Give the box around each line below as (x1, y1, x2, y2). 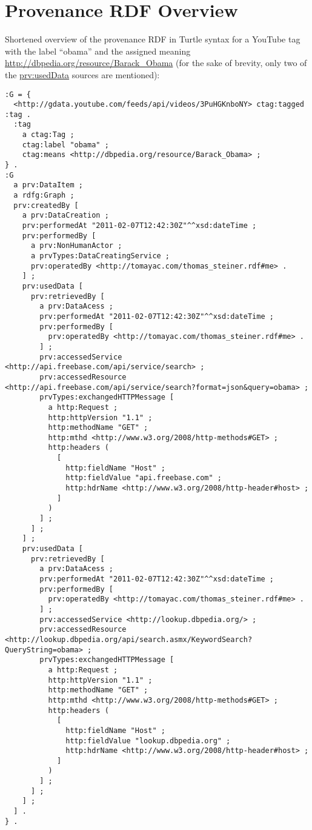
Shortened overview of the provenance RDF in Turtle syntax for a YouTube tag (5, 33, 300, 45)
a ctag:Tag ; (22, 130, 75, 139)
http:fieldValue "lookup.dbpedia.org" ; (65, 736, 231, 745)
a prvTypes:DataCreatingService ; (30, 252, 170, 260)
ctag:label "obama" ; (22, 140, 109, 149)
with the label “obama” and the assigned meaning (5, 44, 191, 57)
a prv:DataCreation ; (22, 211, 109, 220)
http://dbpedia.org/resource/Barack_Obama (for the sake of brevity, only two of (5, 56, 307, 69)
